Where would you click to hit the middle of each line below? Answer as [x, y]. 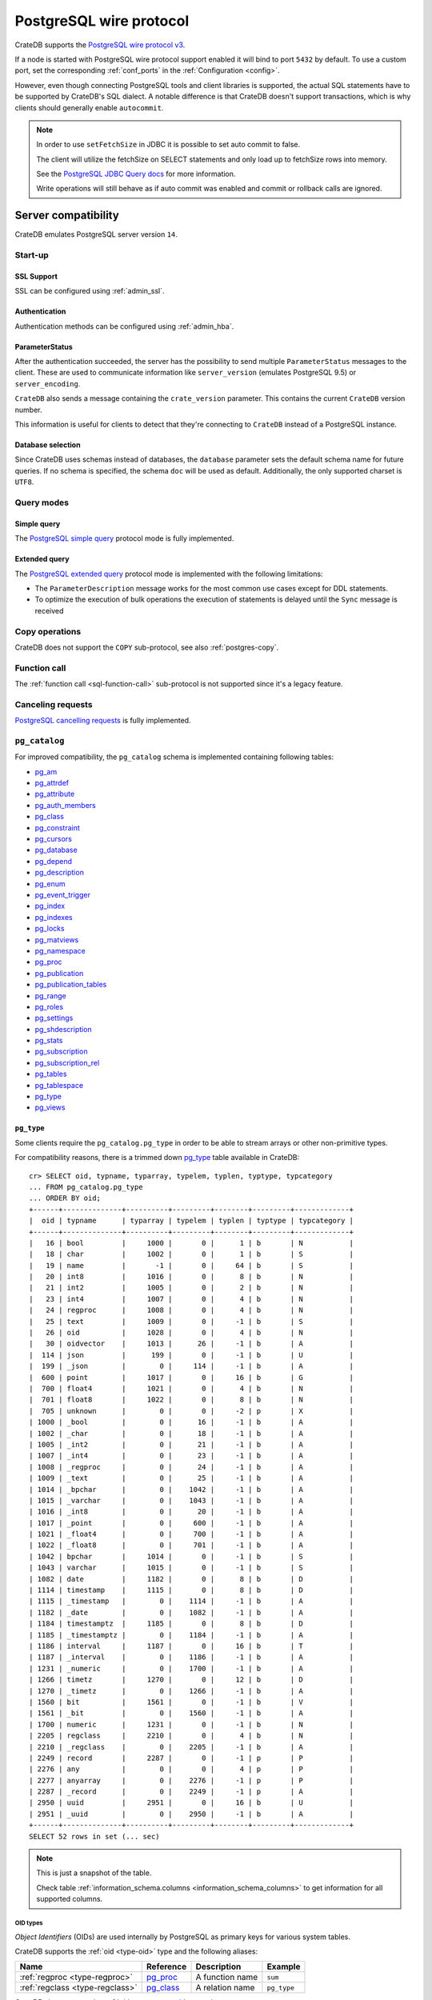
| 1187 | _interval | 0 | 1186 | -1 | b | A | [192, 1657]
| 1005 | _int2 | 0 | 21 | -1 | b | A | [192, 1444]
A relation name [225, 1988]
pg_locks [50, 929]
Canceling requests [54, 704]
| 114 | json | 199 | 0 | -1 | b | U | [192, 1355]
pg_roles [49, 1006]
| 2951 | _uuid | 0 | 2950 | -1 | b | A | [192, 1814]
